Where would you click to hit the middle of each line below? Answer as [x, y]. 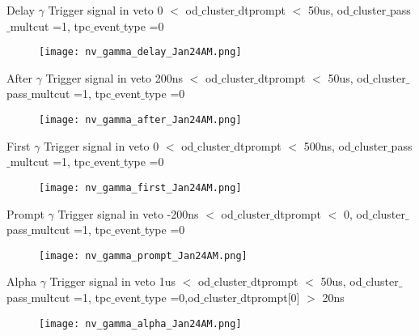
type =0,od [172, 297]
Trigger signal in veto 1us [112, 281]
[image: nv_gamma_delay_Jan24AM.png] [140, 52]
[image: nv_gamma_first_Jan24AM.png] [140, 187]
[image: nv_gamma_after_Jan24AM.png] [140, 120]
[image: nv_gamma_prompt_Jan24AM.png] [143, 255]
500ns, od [327, 145]
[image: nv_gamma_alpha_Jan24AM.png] [140, 323]
